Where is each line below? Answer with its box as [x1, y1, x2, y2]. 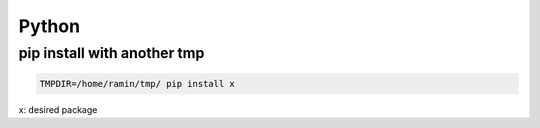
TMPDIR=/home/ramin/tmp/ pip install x [39, 78, 235, 89]
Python [18, 15, 80, 37]
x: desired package [18, 103, 98, 115]
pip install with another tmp [18, 44, 205, 62]
